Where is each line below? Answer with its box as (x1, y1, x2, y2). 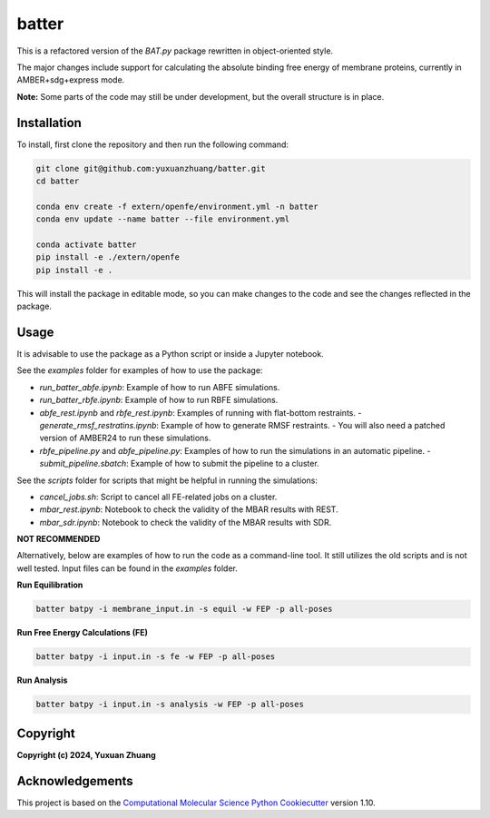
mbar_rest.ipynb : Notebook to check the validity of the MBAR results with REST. (39, 504, 339, 515)
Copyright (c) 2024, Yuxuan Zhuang (16, 749, 156, 760)
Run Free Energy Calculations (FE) (16, 627, 149, 638)
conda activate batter (35, 239, 137, 250)
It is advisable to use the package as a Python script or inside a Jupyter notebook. (16, 349, 324, 360)
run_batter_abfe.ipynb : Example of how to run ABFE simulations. (39, 381, 280, 392)
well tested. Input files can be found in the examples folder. (16, 563, 238, 574)
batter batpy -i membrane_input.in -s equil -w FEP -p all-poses (35, 604, 333, 615)
